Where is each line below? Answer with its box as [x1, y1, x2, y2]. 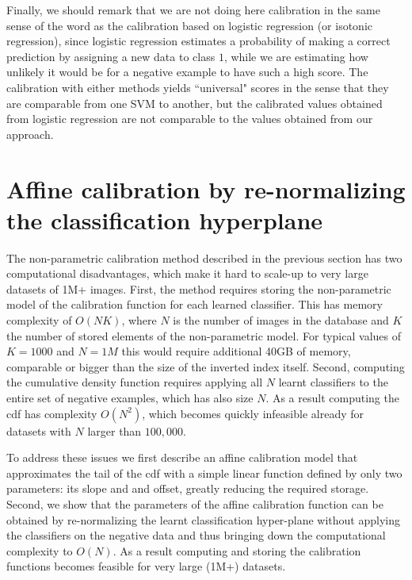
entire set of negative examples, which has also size [6, 390, 254, 405]
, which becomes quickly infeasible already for [142, 405, 364, 421]
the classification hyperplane [6, 203, 323, 236]
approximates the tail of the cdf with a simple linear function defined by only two [6, 464, 402, 481]
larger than [87, 422, 142, 439]
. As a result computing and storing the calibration [113, 542, 361, 559]
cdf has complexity [6, 405, 97, 421]
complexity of [6, 312, 72, 328]
